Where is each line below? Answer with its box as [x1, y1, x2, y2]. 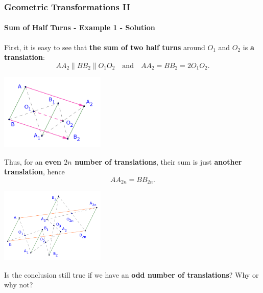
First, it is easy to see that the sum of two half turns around [4, 41, 205, 52]
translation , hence [4, 166, 65, 177]
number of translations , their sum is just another [75, 156, 242, 167]
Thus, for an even [4, 156, 61, 167]
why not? [4, 279, 33, 290]
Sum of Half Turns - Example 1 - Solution [4, 22, 155, 33]
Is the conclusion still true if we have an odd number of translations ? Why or [4, 269, 259, 280]
